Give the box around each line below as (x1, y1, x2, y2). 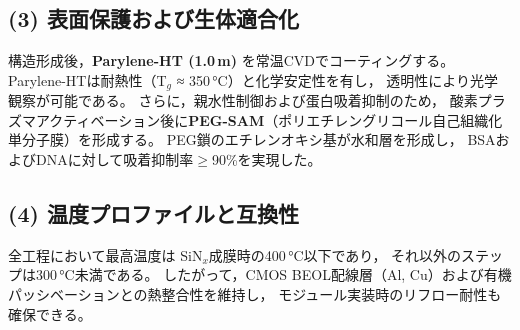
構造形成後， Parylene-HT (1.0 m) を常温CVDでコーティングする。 (8, 50, 455, 71)
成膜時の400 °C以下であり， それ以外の (208, 244, 462, 265)
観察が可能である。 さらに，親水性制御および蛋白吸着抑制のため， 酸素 (8, 90, 478, 111)
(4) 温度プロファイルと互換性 (8, 198, 299, 229)
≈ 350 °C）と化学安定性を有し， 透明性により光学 (176, 69, 499, 90)
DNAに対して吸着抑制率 (35, 149, 194, 170)
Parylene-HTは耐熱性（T (8, 69, 167, 90)
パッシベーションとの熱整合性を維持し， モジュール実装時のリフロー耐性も (8, 284, 502, 305)
